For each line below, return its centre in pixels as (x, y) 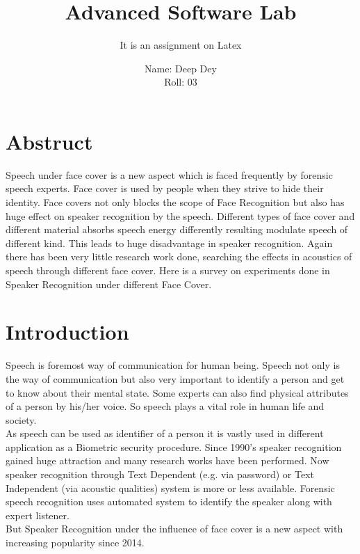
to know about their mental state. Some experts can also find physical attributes (177, 392)
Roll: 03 (181, 82)
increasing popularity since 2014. (75, 543)
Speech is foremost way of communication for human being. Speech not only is (173, 365)
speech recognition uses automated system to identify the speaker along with (169, 501)
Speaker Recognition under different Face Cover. (109, 284)
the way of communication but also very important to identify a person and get (175, 378)
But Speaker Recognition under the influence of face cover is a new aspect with (174, 529)
